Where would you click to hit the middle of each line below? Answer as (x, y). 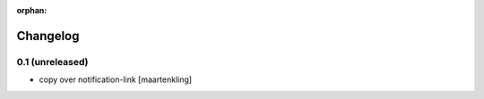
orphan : (32, 10)
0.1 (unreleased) (52, 62)
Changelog (48, 36)
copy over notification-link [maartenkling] (116, 79)
